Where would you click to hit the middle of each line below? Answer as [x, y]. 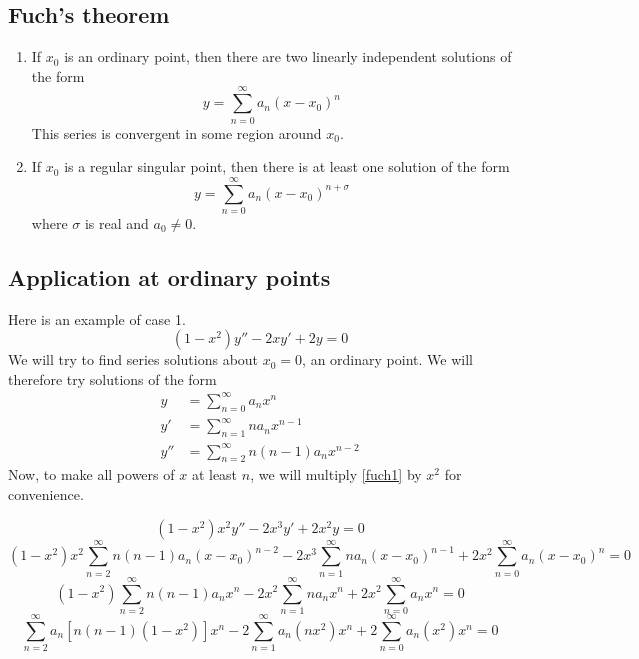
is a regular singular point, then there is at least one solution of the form [287, 166]
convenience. [46, 493]
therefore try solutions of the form [112, 378]
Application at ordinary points [169, 276]
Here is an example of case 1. [97, 318]
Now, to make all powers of [91, 474]
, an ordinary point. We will [387, 359]
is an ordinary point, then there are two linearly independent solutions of [288, 56]
